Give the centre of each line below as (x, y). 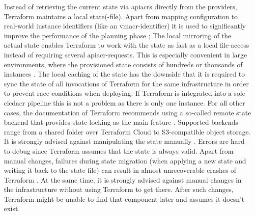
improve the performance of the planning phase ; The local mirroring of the (118, 35)
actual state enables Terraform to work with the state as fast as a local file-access (127, 45)
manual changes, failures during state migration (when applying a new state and (125, 160)
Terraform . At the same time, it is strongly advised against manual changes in (123, 179)
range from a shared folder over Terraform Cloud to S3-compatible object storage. (127, 131)
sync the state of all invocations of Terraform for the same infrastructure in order (127, 83)
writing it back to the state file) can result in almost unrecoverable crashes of (120, 170)
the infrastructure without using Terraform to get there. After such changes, (119, 189)
